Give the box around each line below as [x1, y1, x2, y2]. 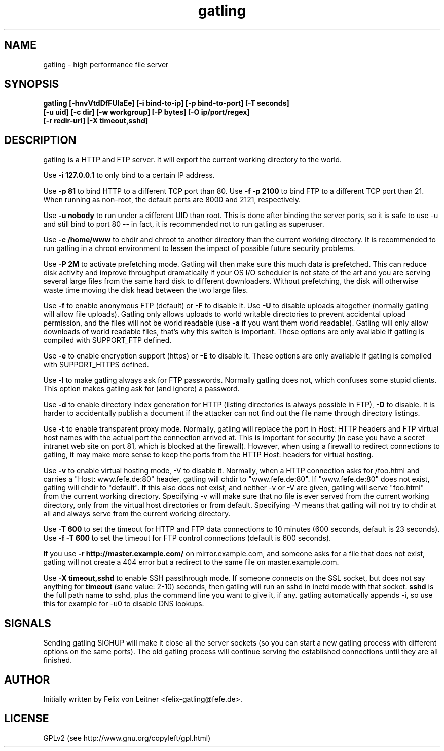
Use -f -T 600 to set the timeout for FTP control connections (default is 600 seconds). [43, 533, 331, 543]
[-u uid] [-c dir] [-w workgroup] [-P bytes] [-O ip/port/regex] [43, 108, 250, 117]
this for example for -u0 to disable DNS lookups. [43, 599, 204, 609]
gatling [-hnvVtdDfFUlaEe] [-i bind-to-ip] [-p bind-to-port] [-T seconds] [43, 99, 289, 108]
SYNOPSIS [4, 78, 59, 91]
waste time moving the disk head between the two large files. [43, 285, 248, 295]
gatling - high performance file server [43, 60, 169, 69]
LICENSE [4, 712, 49, 725]
